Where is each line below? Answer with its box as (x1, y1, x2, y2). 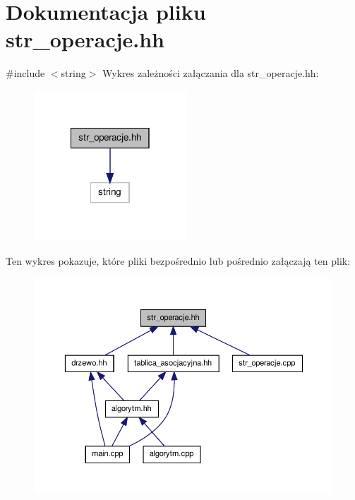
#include (6, 66, 45, 81)
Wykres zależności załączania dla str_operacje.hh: (102, 66, 319, 81)
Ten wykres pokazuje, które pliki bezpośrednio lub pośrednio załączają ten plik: (6, 253, 351, 268)
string (61, 66, 86, 81)
